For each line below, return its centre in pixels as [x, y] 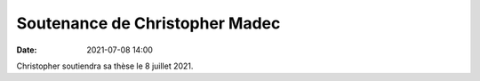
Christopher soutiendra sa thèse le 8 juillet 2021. [105, 66]
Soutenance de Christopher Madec [148, 23]
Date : [27, 50]
